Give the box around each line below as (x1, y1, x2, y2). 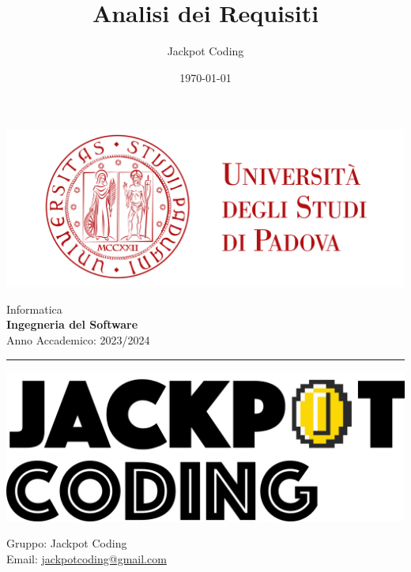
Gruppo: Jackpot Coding (6, 535, 127, 551)
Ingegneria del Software (6, 316, 138, 333)
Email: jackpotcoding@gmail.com (6, 550, 167, 566)
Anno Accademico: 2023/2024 (6, 331, 150, 348)
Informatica (6, 300, 62, 317)
